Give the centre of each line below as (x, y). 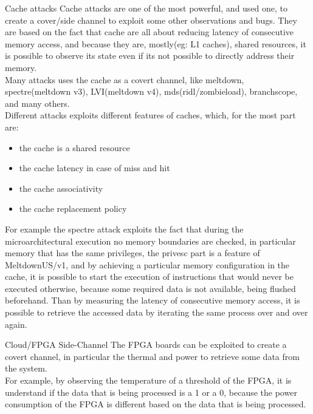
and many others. (37, 103)
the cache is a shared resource (74, 147)
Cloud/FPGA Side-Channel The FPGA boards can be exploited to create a (146, 344)
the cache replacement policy (73, 209)
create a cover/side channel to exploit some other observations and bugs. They (151, 20)
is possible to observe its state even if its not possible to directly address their (150, 56)
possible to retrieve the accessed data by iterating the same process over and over (156, 312)
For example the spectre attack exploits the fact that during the (124, 229)
